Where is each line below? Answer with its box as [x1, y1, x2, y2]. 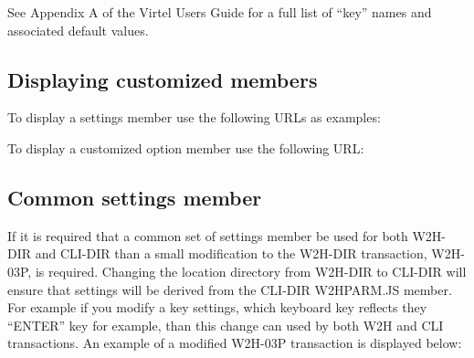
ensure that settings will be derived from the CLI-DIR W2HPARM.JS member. [7, 279, 452, 299]
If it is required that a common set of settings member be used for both [7, 226, 408, 245]
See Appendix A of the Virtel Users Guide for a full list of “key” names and [7, 3, 432, 21]
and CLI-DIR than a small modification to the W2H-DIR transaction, [35, 244, 427, 263]
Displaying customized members [7, 65, 318, 93]
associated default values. [7, 20, 149, 39]
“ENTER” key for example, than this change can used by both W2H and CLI [7, 315, 444, 334]
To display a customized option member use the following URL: [7, 138, 364, 157]
